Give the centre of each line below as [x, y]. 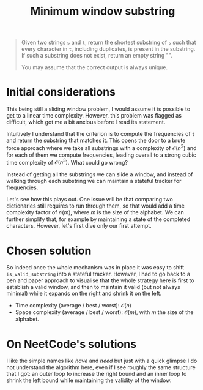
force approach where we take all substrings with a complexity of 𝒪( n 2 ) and [102, 147]
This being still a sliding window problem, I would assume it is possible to [98, 109]
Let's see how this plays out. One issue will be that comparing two [90, 200]
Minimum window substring [103, 11]
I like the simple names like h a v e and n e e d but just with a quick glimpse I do [102, 361]
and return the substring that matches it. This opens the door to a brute [96, 141]
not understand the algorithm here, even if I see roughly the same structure [101, 367]
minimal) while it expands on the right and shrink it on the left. [84, 294]
